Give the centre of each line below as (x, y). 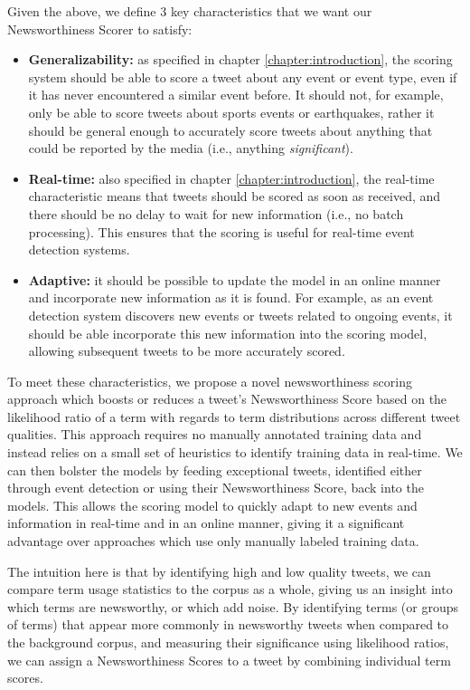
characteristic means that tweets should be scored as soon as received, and (235, 196)
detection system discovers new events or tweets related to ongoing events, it (240, 315)
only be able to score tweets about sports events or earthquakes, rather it (231, 112)
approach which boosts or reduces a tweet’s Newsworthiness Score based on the (227, 399)
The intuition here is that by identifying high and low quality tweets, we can (219, 571)
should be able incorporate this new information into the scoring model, (228, 333)
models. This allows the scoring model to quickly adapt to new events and (212, 505)
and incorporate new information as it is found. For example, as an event (231, 297)
